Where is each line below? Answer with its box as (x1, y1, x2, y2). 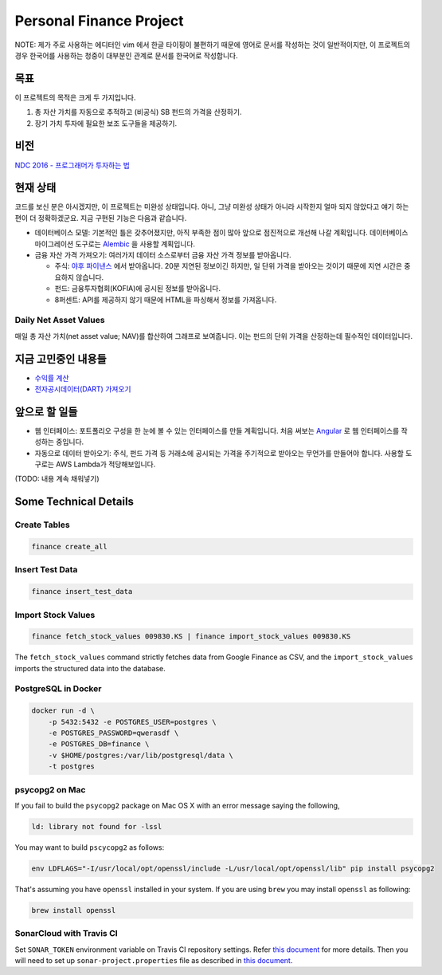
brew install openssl (31, 906, 116, 914)
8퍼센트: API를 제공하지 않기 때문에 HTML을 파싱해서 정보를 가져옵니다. (54, 295, 277, 305)
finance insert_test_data (31, 587, 133, 596)
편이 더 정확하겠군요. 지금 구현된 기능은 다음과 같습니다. (14, 213, 187, 222)
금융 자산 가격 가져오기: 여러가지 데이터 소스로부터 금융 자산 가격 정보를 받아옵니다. (34, 250, 292, 259)
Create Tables (14, 519, 71, 530)
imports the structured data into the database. (14, 663, 166, 673)
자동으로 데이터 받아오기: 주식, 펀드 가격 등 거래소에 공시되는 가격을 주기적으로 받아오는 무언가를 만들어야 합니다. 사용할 (34, 448, 404, 458)
